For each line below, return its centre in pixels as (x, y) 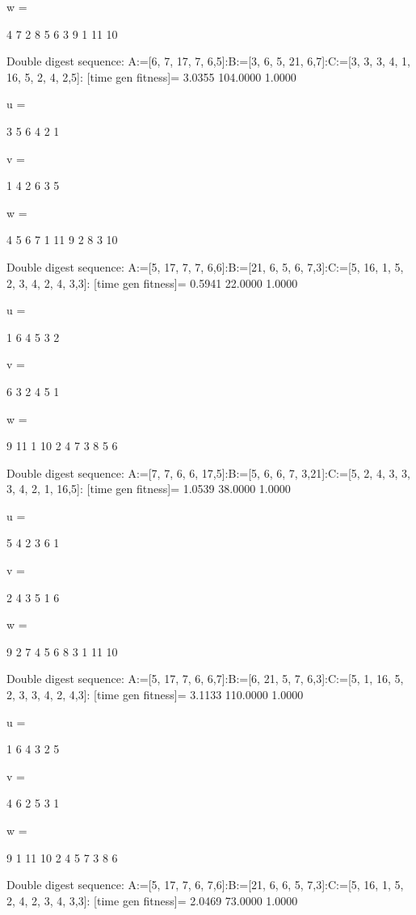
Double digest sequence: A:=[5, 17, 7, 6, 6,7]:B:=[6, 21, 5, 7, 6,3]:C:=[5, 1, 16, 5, (205, 679)
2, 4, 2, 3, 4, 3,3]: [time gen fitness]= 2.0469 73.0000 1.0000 (152, 900)
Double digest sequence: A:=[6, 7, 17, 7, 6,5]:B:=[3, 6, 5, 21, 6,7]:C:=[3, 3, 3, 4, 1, (208, 61)
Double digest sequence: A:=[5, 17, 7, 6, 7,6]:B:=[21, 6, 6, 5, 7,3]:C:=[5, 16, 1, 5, (205, 885)
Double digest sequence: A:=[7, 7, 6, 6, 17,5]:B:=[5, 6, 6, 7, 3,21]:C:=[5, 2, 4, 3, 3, (208, 472)
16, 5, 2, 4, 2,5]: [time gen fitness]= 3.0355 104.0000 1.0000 (151, 76)
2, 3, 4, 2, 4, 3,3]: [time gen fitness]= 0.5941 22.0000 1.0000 (152, 283)
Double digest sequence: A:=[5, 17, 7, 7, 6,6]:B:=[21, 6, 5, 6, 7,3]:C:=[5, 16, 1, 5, (205, 266)
